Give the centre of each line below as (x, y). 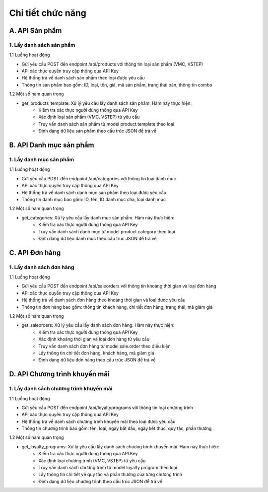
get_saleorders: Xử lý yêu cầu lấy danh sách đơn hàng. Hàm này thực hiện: (98, 325)
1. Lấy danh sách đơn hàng (42, 267)
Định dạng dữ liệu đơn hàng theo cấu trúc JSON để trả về (97, 360)
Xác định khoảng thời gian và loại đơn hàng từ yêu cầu (94, 339)
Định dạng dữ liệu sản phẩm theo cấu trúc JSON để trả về (97, 131)
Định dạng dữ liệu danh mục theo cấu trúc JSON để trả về (98, 238)
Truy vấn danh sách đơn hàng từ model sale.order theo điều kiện (104, 346)
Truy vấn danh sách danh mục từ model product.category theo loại (107, 231)
